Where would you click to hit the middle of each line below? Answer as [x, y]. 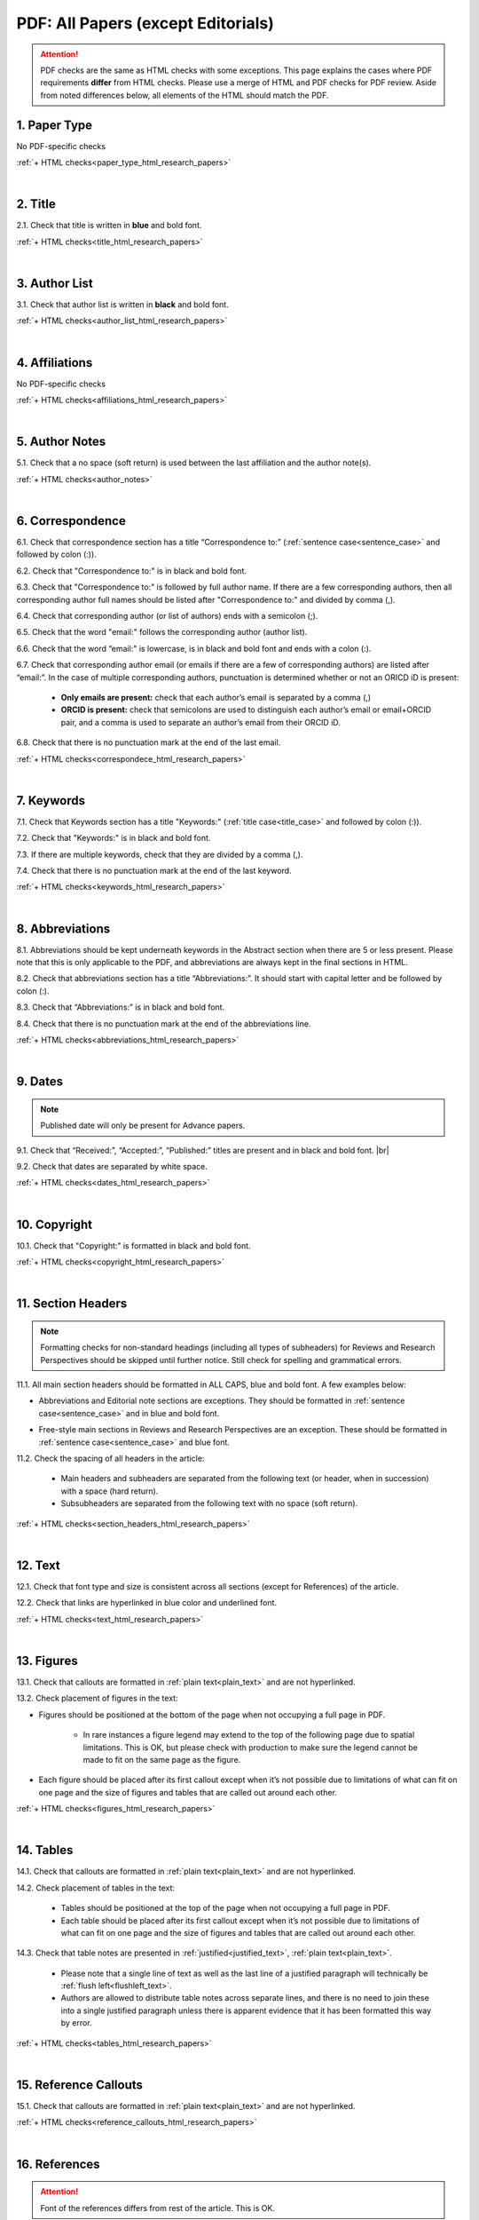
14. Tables [45, 1850]
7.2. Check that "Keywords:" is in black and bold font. [114, 838]
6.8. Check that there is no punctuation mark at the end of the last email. [149, 742]
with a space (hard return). [110, 1491]
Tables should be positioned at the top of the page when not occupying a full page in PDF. [225, 1908]
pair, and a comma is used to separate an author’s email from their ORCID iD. [201, 722]
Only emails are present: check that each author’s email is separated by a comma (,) [216, 697]
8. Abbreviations [63, 928]
